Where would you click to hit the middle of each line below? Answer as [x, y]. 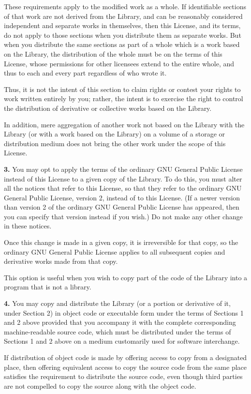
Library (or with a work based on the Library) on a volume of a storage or [115, 134]
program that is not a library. [48, 287]
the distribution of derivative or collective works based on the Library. [108, 108]
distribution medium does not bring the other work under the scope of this [115, 143]
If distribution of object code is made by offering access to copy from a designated [125, 357]
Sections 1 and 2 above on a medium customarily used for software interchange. [122, 341]
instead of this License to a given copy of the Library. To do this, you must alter [123, 178]
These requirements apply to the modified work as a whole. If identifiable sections [125, 6]
